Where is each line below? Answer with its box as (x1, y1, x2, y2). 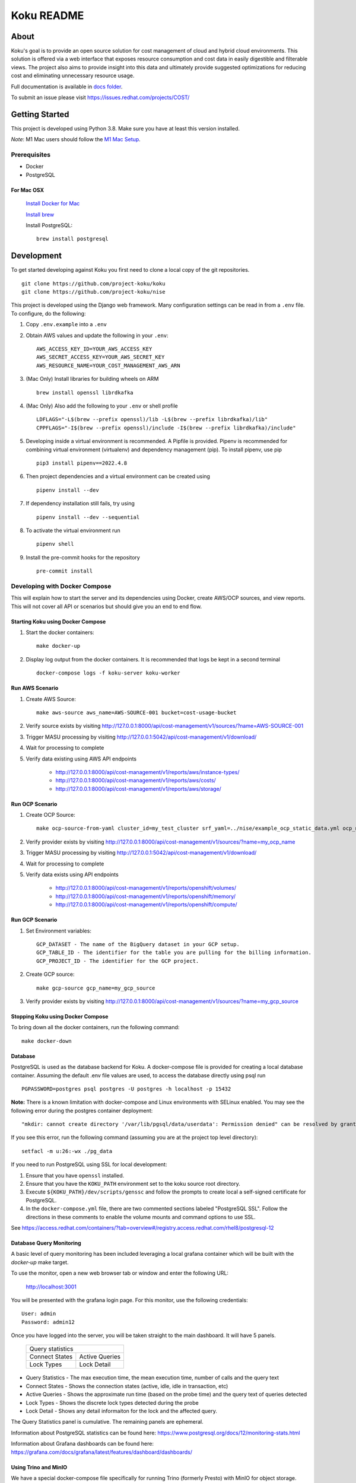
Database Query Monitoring (11, 1239, 81, 1246)
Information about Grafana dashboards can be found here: (11, 1440, 154, 1447)
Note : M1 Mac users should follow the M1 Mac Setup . (11, 136, 141, 143)
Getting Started (11, 109, 69, 119)
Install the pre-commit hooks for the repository (26, 553, 141, 561)
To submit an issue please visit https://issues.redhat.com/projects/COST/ (11, 94, 190, 101)
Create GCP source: (26, 970, 75, 978)
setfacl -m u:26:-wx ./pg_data (21, 1148, 113, 1154)
